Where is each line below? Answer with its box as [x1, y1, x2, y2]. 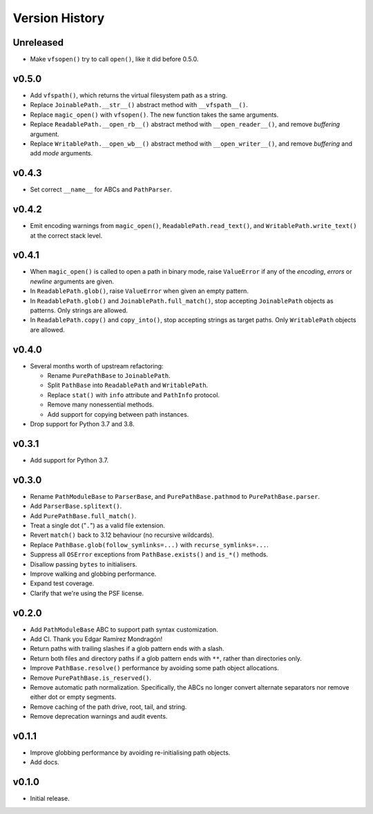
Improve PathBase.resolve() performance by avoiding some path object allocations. [30, 664, 280, 672]
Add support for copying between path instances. [47, 410, 189, 418]
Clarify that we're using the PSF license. [30, 589, 144, 597]
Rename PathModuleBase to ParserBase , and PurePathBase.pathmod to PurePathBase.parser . [30, 492, 321, 500]
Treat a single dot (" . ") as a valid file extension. [30, 522, 166, 529]
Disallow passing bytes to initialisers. [30, 560, 137, 568]
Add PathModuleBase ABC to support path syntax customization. [30, 625, 219, 634]
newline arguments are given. [30, 277, 114, 285]
